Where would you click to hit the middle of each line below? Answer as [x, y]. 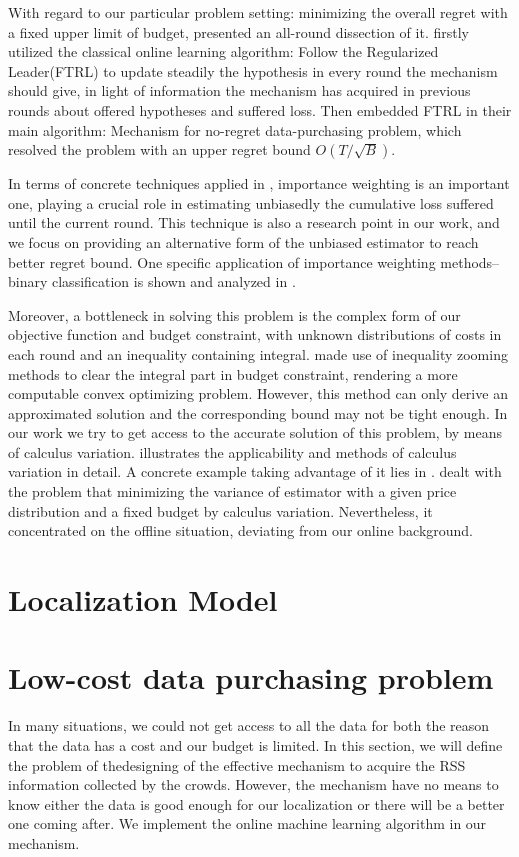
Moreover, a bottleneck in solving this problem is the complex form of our [234, 314]
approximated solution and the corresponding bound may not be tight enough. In [258, 412]
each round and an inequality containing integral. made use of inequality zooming [258, 353]
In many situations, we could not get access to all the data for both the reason [249, 725]
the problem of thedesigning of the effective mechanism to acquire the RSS [237, 764]
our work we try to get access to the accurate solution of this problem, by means [255, 432]
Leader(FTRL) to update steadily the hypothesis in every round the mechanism [253, 70]
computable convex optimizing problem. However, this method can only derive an [258, 393]
